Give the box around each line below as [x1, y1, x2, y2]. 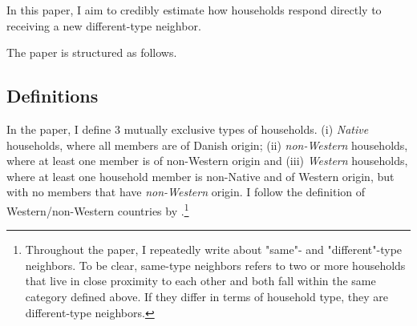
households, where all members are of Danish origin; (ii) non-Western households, [6, 136, 408, 153]
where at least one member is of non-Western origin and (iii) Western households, [6, 152, 408, 169]
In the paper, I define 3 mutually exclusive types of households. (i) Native [6, 120, 369, 137]
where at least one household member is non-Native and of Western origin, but [6, 167, 395, 184]
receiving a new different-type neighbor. [6, 17, 201, 34]
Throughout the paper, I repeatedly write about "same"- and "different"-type [25, 241, 403, 258]
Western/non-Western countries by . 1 [6, 199, 189, 219]
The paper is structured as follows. [6, 44, 177, 61]
